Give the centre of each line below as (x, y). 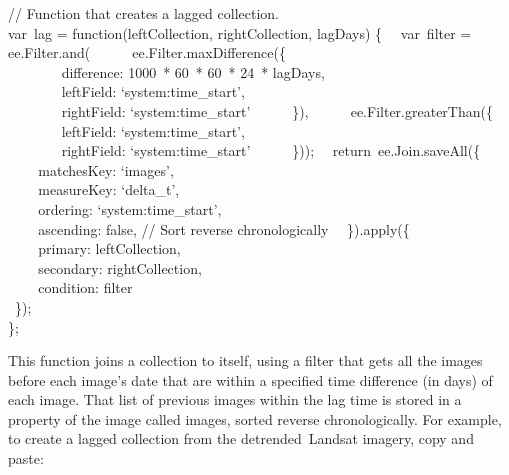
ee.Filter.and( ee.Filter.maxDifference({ (147, 52)
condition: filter (85, 287)
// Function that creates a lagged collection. (143, 13)
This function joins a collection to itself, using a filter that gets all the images (245, 360)
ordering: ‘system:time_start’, (130, 208)
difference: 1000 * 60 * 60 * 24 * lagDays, (193, 71)
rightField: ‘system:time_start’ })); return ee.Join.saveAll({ (271, 150)
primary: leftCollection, (109, 248)
